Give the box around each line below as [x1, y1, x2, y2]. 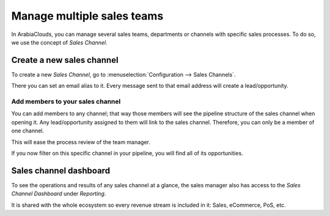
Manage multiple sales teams [11, 9, 164, 23]
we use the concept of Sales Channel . [11, 38, 108, 46]
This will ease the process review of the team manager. [11, 138, 151, 146]
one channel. [11, 127, 45, 134]
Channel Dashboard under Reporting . [11, 190, 106, 198]
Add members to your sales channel [11, 98, 121, 106]
